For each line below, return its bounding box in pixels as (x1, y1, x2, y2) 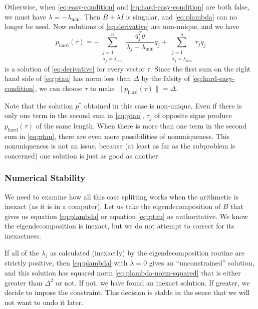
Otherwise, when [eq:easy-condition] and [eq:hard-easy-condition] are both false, (5, 1, 249, 11)
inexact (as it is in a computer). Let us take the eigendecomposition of (5, 201, 221, 211)
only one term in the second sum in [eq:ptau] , (5, 110, 144, 120)
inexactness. (5, 230, 41, 241)
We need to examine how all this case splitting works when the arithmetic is (5, 191, 239, 201)
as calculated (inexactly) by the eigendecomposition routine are (50, 247, 245, 257)
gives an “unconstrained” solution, (149, 257, 254, 268)
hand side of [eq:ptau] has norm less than (5, 73, 131, 83)
